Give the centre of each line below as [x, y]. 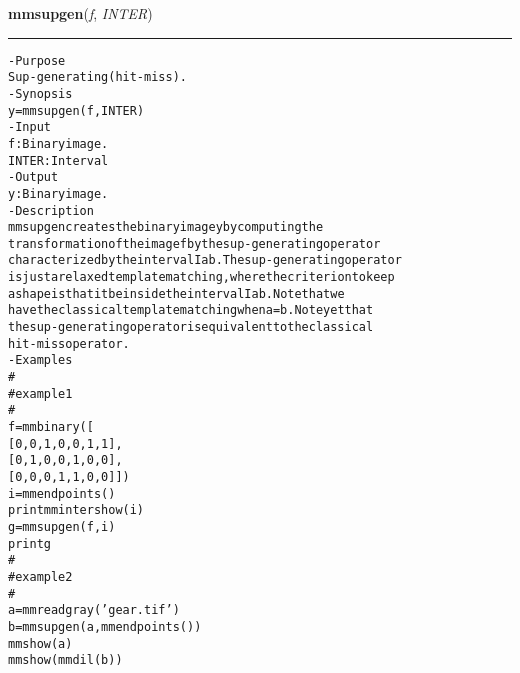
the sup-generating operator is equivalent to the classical [191, 327]
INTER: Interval [58, 160]
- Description [51, 210]
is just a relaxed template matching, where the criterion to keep [201, 277]
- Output [33, 177]
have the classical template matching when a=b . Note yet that [191, 310]
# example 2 [40, 576]
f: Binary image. [58, 143]
